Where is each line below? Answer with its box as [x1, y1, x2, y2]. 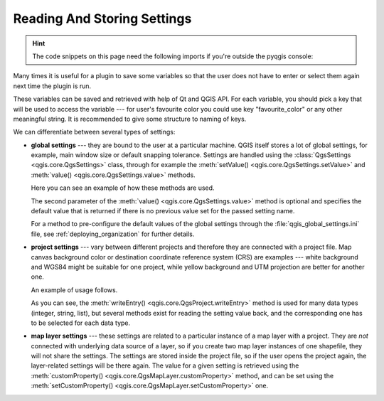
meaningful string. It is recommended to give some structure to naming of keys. [13, 114, 247, 123]
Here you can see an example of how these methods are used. [31, 183, 215, 192]
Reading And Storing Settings [13, 11, 192, 26]
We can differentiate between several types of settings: [13, 128, 176, 137]
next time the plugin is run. [13, 82, 92, 90]
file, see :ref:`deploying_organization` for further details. [31, 230, 195, 238]
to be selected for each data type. [31, 319, 131, 327]
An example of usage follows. [31, 285, 118, 294]
